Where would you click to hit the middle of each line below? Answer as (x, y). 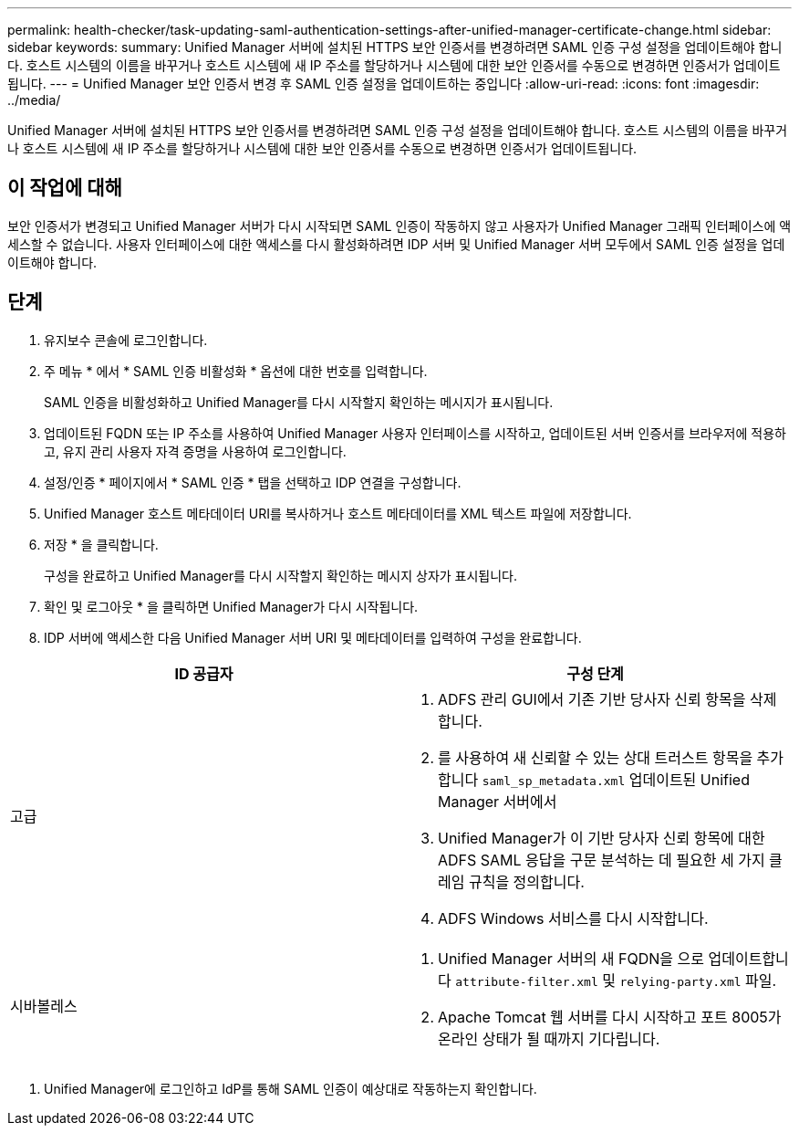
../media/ (34, 100)
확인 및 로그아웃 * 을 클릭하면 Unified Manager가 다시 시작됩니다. (231, 606)
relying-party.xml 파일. (698, 980)
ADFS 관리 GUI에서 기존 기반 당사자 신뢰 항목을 (592, 699)
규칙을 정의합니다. (526, 881)
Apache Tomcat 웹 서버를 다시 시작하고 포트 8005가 (610, 1017)
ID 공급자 (204, 673)
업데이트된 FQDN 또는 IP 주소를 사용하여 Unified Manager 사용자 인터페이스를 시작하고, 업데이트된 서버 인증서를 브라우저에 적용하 (415, 433)
